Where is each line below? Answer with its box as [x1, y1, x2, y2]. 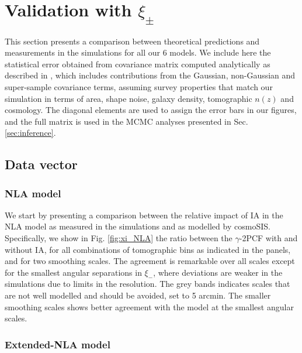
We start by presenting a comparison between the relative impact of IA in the [5, 208, 283, 221]
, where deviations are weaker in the [153, 266, 283, 278]
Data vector [5, 155, 78, 173]
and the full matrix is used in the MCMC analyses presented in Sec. [5, 115, 248, 127]
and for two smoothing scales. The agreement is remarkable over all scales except [5, 255, 295, 267]
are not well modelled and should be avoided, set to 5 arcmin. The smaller [5, 289, 271, 301]
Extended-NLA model [5, 337, 110, 351]
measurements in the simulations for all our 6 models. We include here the [5, 46, 271, 59]
